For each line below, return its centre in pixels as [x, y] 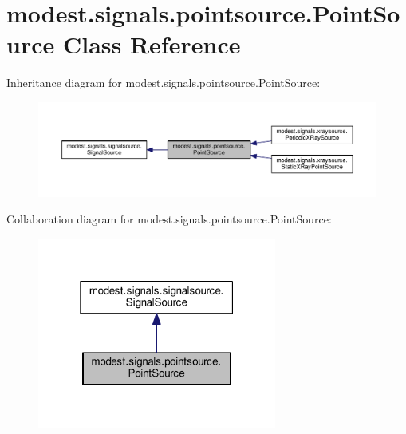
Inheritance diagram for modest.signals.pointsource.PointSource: [164, 83]
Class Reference [152, 44]
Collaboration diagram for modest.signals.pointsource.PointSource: [169, 219]
